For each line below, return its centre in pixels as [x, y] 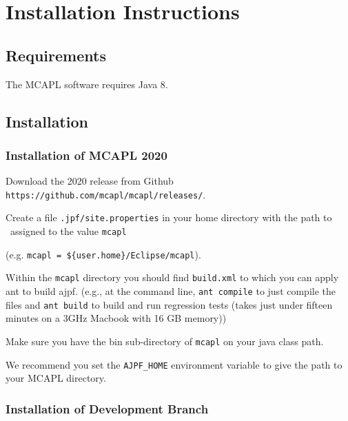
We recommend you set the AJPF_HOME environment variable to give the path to [174, 364]
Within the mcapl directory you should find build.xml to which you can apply [172, 277]
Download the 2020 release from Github [90, 181]
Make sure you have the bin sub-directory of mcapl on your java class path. [165, 341]
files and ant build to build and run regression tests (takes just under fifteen [169, 304]
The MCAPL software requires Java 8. [87, 84]
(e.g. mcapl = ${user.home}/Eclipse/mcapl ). [103, 254]
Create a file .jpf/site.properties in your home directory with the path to [169, 217]
